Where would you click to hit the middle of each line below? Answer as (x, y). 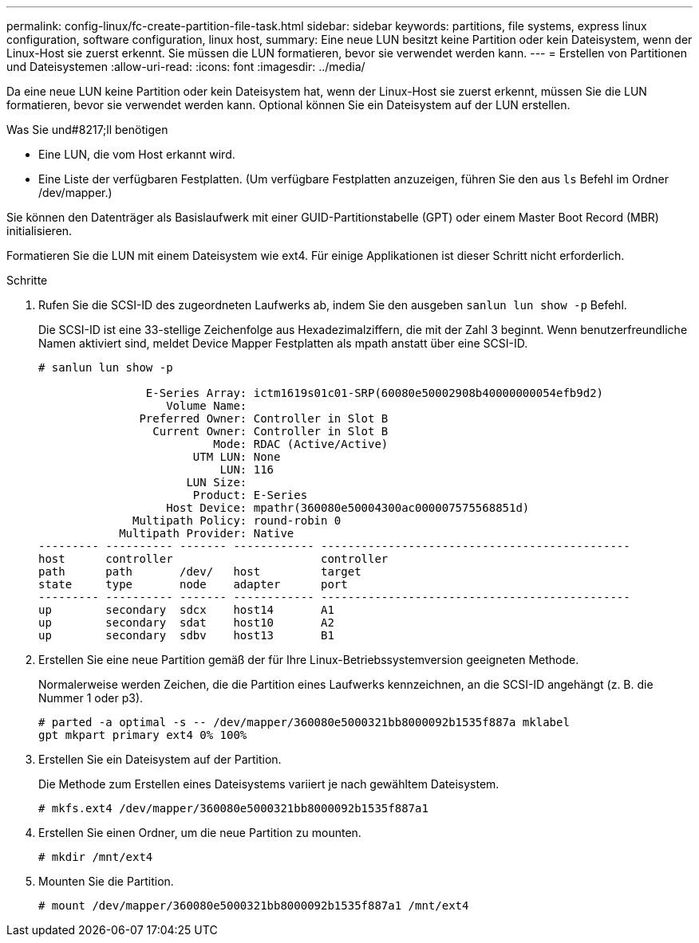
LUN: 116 (247, 470)
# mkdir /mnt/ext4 (96, 857)
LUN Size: (217, 482)
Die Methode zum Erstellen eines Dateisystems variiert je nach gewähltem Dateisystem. (269, 784)
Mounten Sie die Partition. (106, 881)
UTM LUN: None (237, 457)
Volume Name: (207, 406)
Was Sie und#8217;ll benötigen (87, 130)
